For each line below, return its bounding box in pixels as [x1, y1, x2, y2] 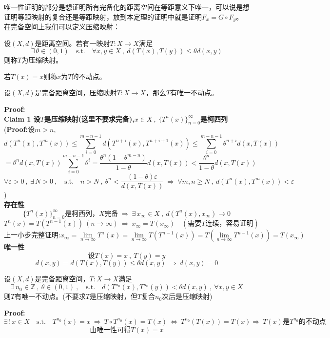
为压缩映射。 [21, 55, 63, 65]
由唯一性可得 [90, 326, 131, 334]
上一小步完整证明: [4, 232, 60, 239]
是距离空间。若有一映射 [35, 38, 110, 48]
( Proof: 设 [4, 124, 35, 134]
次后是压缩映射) [162, 291, 213, 301]
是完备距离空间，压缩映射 [35, 87, 117, 98]
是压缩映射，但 [89, 291, 137, 301]
